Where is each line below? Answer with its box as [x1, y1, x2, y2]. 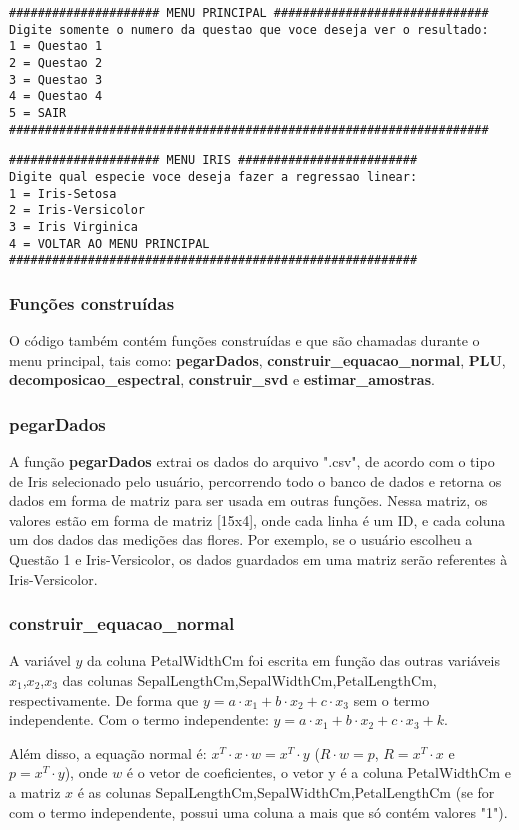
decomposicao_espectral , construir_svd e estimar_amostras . [9, 369, 435, 390]
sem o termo [353, 689, 430, 710]
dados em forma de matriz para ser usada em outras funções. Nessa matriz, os [9, 490, 488, 511]
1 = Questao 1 [9, 39, 103, 54]
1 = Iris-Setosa [9, 186, 117, 201]
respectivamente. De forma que [9, 689, 199, 710]
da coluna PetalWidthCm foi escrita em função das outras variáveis [87, 650, 500, 671]
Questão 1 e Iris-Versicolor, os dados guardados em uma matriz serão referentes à [9, 549, 508, 570]
